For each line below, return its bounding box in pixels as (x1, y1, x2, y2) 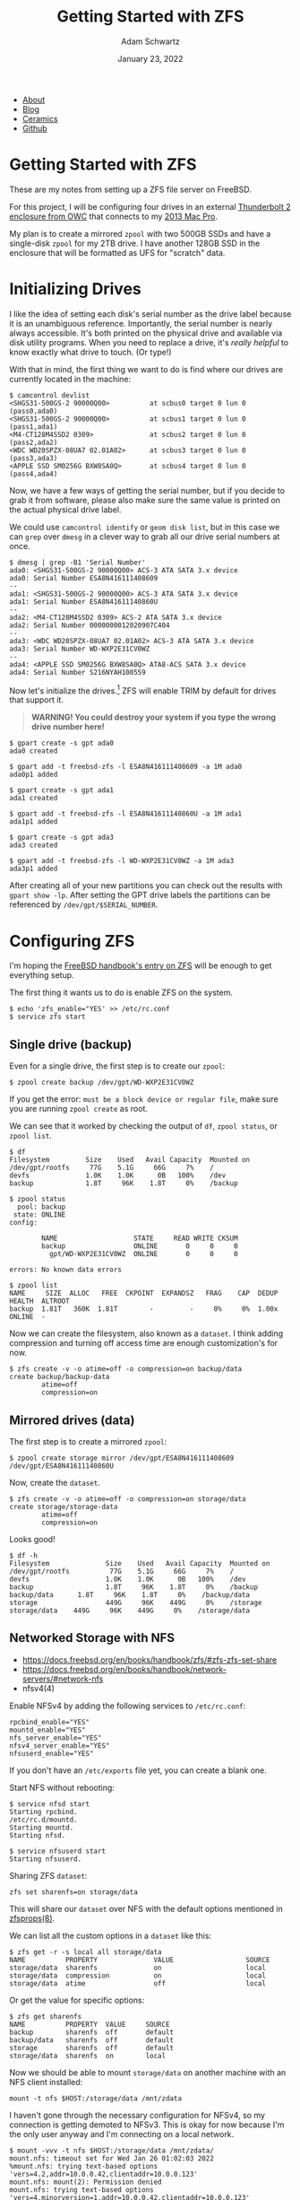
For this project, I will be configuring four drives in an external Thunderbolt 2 (9, 201, 291, 212)
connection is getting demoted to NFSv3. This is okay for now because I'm (9, 2119, 285, 2130)
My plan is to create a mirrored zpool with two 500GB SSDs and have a (9, 228, 271, 239)
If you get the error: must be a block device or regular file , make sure (9, 1094, 279, 1104)
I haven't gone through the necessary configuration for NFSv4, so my (9, 2109, 266, 2120)
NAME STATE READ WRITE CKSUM (41, 1234, 239, 1244)
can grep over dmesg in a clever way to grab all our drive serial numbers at (9, 531, 280, 542)
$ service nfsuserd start (9, 1846, 106, 1855)
